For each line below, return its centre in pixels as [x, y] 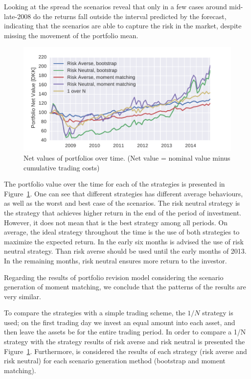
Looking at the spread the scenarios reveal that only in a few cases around [115, 6]
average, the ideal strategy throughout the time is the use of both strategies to [122, 232]
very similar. [23, 296]
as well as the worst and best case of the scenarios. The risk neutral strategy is [122, 203]
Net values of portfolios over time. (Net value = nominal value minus [127, 157]
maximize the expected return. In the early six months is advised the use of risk [124, 241]
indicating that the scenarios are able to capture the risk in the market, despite [123, 26]
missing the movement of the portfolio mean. [71, 35]
